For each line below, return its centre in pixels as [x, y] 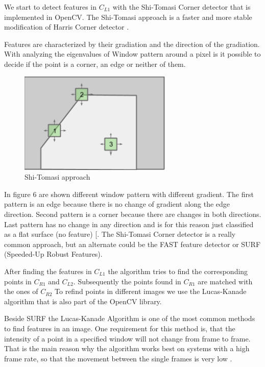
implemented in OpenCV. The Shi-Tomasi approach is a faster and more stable [128, 17]
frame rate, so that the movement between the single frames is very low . [118, 358]
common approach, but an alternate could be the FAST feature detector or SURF [132, 244]
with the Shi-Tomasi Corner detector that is [182, 7]
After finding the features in [48, 271]
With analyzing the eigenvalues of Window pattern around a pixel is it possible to [132, 54]
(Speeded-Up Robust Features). [53, 254]
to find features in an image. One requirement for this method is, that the [120, 328]
